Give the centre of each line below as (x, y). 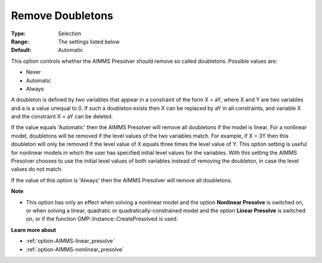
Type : (18, 33)
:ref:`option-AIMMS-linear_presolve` (70, 241)
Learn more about (34, 230)
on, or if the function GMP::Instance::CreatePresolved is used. (102, 219)
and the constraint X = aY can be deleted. (62, 117)
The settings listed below (89, 41)
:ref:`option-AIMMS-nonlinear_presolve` (75, 249)
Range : (20, 41)
